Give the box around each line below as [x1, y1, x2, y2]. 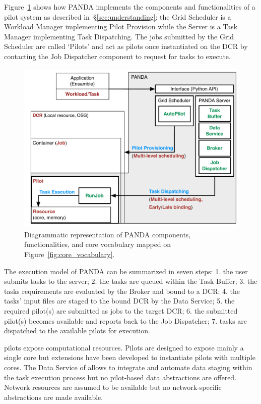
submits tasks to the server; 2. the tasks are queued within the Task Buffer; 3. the [4, 276, 257, 286]
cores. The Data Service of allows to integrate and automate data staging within [4, 362, 252, 372]
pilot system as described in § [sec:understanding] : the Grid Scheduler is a [4, 11, 231, 22]
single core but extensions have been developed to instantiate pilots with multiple [4, 352, 255, 363]
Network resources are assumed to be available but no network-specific [4, 382, 222, 392]
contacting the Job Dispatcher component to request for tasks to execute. [4, 50, 231, 61]
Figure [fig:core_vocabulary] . [24, 249, 115, 260]
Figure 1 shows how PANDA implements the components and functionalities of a [4, 2, 255, 12]
